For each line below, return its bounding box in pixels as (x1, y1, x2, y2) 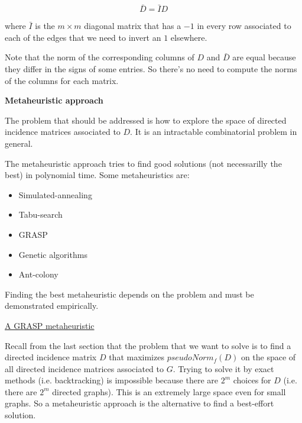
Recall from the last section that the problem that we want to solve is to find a (5, 339, 291, 351)
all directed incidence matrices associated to (5, 362, 164, 374)
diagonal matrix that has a (84, 20, 181, 32)
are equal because (232, 51, 296, 63)
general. (5, 137, 33, 149)
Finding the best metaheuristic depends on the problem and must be (5, 288, 254, 300)
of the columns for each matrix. (5, 74, 119, 86)
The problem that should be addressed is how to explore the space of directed (5, 114, 287, 126)
